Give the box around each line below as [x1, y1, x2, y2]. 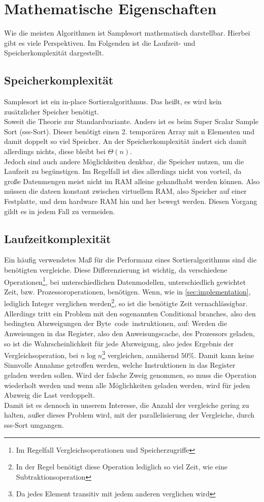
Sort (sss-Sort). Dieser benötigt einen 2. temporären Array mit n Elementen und [4, 126, 254, 136]
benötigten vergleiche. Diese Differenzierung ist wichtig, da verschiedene [4, 264, 227, 275]
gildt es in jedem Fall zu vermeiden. [4, 205, 115, 216]
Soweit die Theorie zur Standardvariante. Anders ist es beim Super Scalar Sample [4, 116, 259, 127]
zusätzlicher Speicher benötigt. [4, 106, 99, 116]
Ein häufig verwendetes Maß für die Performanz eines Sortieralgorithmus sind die [4, 254, 257, 265]
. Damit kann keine [194, 349, 254, 360]
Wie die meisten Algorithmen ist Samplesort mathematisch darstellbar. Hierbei [4, 27, 250, 38]
